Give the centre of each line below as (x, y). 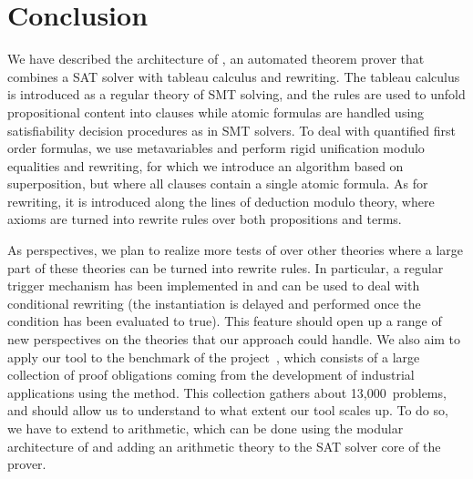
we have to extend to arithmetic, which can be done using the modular (206, 428)
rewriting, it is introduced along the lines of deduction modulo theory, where (221, 201)
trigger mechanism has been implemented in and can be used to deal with (214, 285)
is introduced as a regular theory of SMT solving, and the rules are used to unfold (236, 94)
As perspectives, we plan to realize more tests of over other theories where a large (236, 250)
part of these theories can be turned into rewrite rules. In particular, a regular (226, 267)
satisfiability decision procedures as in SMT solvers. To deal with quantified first (231, 130)
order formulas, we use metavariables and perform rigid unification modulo (216, 148)
